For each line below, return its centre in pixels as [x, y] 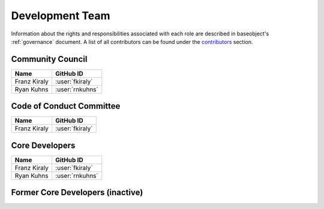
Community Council [49, 59]
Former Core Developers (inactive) [77, 192]
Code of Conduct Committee [66, 106]
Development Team [61, 16]
